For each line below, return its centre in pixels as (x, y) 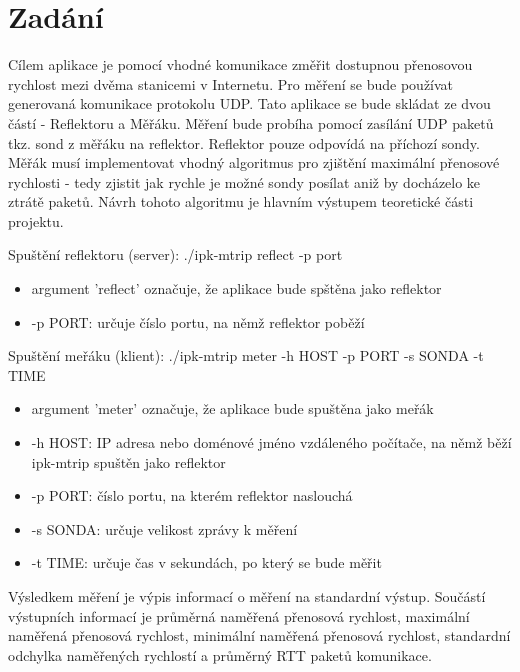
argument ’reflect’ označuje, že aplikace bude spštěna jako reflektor (236, 288)
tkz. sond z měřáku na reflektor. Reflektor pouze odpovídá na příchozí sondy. (244, 142)
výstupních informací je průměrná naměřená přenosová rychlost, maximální (239, 615)
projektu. (36, 220)
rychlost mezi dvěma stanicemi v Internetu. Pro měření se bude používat (231, 83)
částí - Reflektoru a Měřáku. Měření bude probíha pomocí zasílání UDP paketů (251, 122)
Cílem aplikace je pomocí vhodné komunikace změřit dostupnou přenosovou (240, 64)
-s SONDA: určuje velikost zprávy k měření (164, 528)
